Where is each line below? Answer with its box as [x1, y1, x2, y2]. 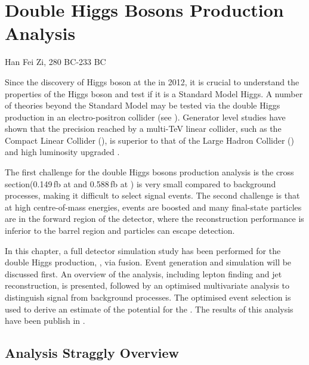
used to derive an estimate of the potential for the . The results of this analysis [5, 302, 293, 315]
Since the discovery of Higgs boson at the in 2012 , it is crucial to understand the [5, 75, 299, 88]
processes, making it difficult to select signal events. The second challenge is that [5, 189, 300, 202]
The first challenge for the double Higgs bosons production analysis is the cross [5, 166, 294, 178]
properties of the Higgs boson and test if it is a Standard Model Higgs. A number [5, 87, 303, 100]
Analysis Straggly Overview [5, 344, 180, 362]
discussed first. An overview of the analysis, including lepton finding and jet [5, 267, 282, 280]
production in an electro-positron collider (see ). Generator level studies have [5, 110, 286, 123]
